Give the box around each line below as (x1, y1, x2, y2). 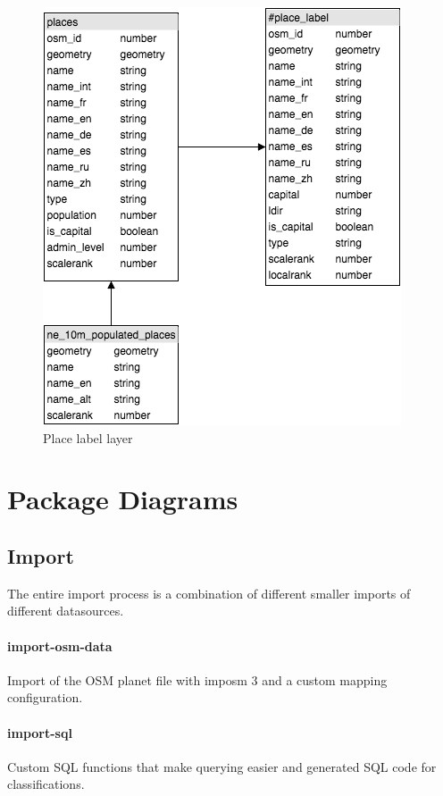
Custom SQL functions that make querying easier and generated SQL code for (7, 757, 437, 775)
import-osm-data (7, 636, 113, 655)
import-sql (7, 723, 72, 742)
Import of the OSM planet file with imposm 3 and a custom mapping (7, 670, 388, 689)
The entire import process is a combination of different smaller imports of (7, 583, 411, 602)
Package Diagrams (7, 481, 238, 517)
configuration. (7, 688, 83, 707)
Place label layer (43, 428, 133, 447)
